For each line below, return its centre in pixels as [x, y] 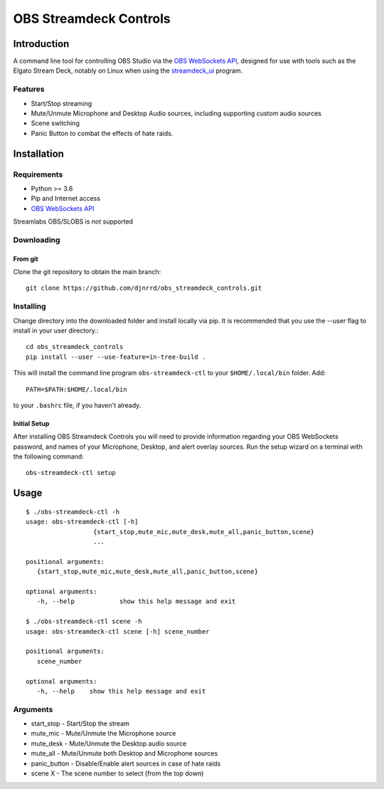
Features [29, 89]
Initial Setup [31, 423]
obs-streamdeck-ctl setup [71, 473]
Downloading [37, 240]
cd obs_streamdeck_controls [75, 347]
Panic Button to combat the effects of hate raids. [102, 133]
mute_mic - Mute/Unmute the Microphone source [103, 733]
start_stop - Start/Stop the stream [80, 723]
